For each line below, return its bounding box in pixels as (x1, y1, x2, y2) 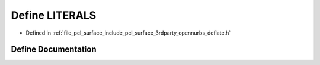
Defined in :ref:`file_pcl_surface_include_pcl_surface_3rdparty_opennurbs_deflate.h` (25, 29, 231, 36)
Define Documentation (11, 45, 97, 54)
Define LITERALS (11, 9, 97, 22)
